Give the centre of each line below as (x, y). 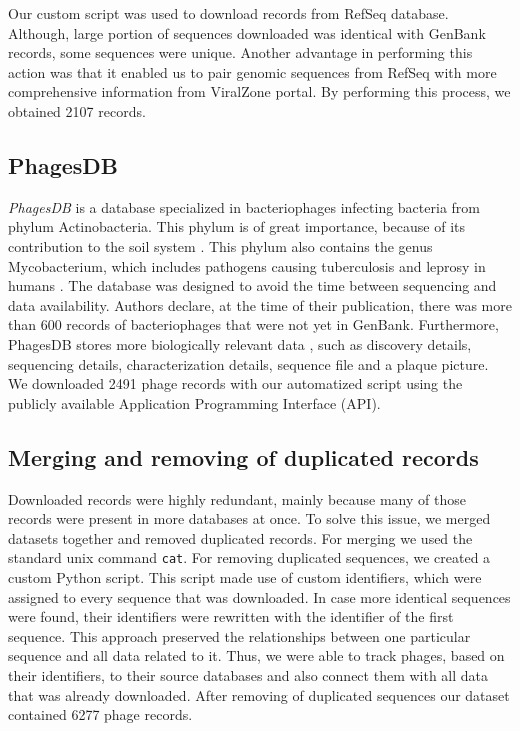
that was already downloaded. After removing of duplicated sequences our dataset (259, 694)
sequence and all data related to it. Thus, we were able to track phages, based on (256, 655)
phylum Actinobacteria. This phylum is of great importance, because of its (236, 226)
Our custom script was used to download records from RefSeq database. (228, 13)
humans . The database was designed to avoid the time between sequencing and (252, 285)
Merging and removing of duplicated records (243, 456)
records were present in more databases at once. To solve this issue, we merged (249, 518)
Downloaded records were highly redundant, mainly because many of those (237, 498)
